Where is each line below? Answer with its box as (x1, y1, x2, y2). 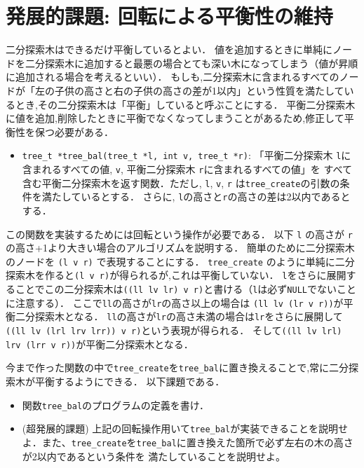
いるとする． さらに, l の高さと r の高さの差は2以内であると (81, 189, 351, 204)
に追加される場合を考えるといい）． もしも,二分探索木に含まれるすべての (6, 69, 339, 84)
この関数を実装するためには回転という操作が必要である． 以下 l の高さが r (6, 226, 353, 241)
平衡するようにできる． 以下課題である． (34, 374, 225, 388)
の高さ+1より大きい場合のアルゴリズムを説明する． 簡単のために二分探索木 (6, 240, 355, 255)
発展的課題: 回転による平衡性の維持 (6, 1, 333, 30)
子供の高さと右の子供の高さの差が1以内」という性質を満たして (54, 83, 344, 97)
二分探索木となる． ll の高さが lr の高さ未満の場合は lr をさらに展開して (15, 309, 343, 324)
